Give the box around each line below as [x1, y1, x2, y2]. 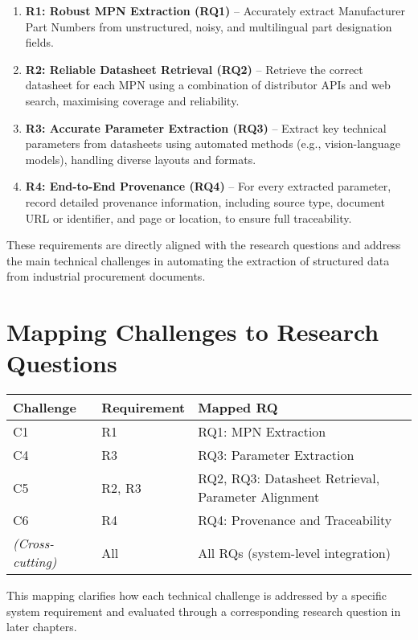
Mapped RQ [198, 398, 278, 417]
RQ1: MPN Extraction [198, 422, 326, 441]
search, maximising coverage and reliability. [25, 92, 240, 109]
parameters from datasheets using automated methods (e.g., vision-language [25, 135, 400, 152]
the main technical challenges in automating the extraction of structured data [6, 252, 390, 269]
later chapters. [6, 618, 77, 635]
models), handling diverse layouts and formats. [25, 150, 256, 167]
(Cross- [13, 534, 54, 553]
